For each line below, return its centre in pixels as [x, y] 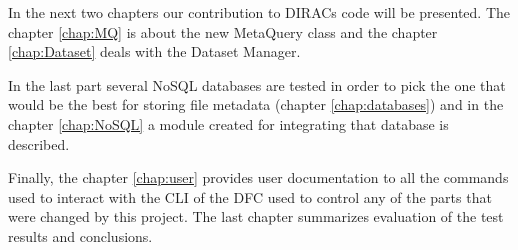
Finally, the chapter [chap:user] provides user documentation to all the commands [258, 177]
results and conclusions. [80, 235]
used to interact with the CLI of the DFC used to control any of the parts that [250, 196]
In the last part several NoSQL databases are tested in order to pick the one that [257, 84]
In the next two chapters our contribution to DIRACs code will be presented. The [259, 12]
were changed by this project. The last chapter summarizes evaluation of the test [256, 216]
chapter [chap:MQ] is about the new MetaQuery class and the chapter [223, 31]
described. [39, 143]
